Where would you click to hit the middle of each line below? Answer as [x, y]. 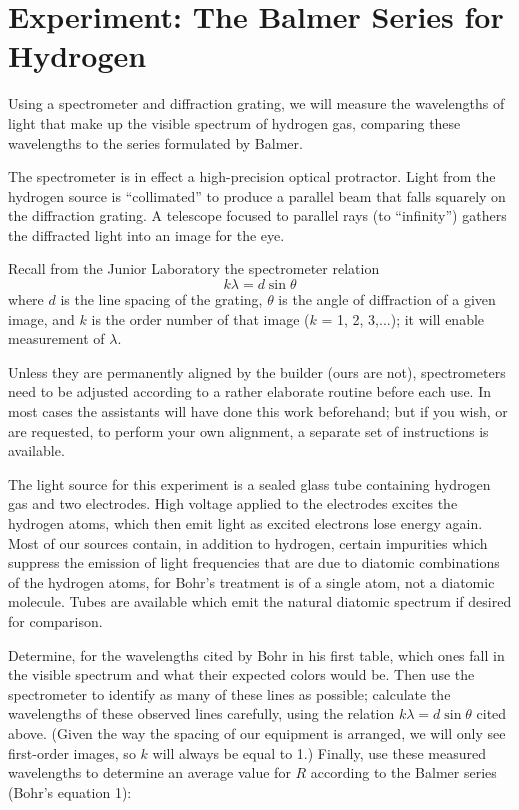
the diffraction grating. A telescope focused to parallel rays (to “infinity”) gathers [257, 215]
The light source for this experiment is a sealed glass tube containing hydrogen [249, 483]
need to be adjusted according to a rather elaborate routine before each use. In [249, 391]
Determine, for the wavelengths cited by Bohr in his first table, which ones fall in [256, 654]
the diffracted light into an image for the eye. [146, 234]
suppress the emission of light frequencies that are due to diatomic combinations [254, 562]
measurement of [56, 338]
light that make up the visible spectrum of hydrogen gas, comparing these [234, 122]
